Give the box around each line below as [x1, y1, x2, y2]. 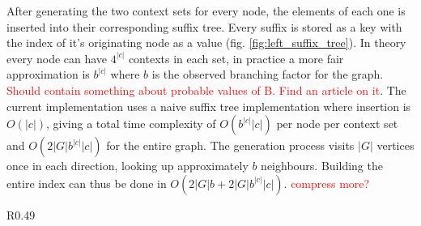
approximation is [6, 66, 90, 83]
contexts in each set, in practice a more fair [128, 49, 344, 66]
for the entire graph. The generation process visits [106, 137, 355, 154]
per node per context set [276, 115, 398, 132]
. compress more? [283, 174, 370, 191]
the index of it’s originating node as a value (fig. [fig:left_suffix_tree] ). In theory [6, 34, 406, 51]
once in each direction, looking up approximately [6, 157, 249, 174]
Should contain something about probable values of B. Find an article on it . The [6, 81, 406, 98]
